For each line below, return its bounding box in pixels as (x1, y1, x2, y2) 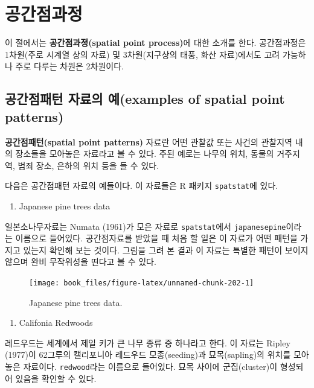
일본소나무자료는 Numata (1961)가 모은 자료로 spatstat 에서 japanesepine (5, 220, 286, 232)
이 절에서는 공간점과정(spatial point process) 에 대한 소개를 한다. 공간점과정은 (5, 36, 306, 49)
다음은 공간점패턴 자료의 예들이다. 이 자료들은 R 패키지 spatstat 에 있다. (5, 179, 278, 192)
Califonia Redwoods (19, 316, 93, 329)
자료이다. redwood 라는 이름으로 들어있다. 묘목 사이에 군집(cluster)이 (23, 360, 278, 372)
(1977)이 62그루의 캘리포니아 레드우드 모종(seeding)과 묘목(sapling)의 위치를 (5, 348, 291, 361)
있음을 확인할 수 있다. (15, 372, 97, 384)
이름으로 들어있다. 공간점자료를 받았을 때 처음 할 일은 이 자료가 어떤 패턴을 (15, 232, 298, 244)
